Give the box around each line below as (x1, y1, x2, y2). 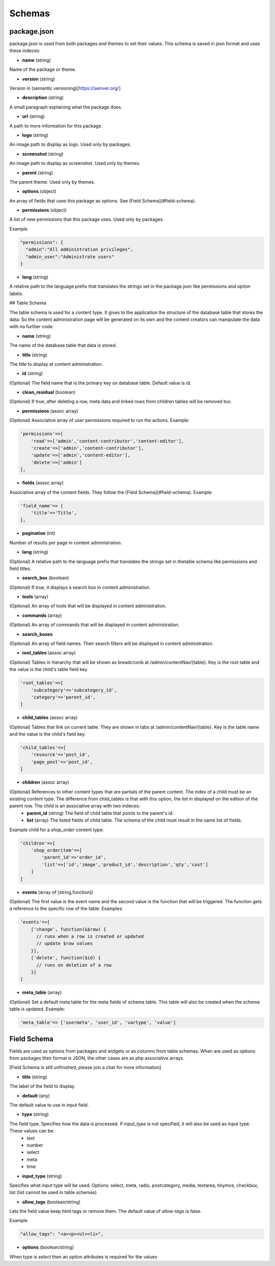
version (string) (22, 76, 56, 82)
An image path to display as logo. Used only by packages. (9, 141, 131, 147)
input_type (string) (22, 1173, 62, 1179)
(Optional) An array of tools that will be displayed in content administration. (9, 603, 167, 609)
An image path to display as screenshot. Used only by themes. (9, 160, 141, 166)
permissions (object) (22, 207, 67, 213)
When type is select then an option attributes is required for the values (9, 1253, 157, 1260)
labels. (9, 290, 23, 296)
